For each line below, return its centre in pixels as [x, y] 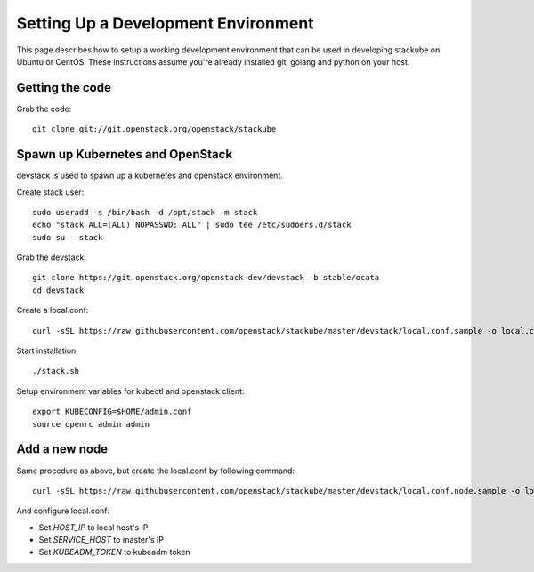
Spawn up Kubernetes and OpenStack [125, 154]
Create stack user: [50, 192]
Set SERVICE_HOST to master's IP [101, 540]
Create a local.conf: [53, 310]
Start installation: [48, 350]
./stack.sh [56, 371]
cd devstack [58, 290]
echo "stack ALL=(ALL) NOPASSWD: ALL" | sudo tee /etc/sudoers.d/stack [192, 225]
